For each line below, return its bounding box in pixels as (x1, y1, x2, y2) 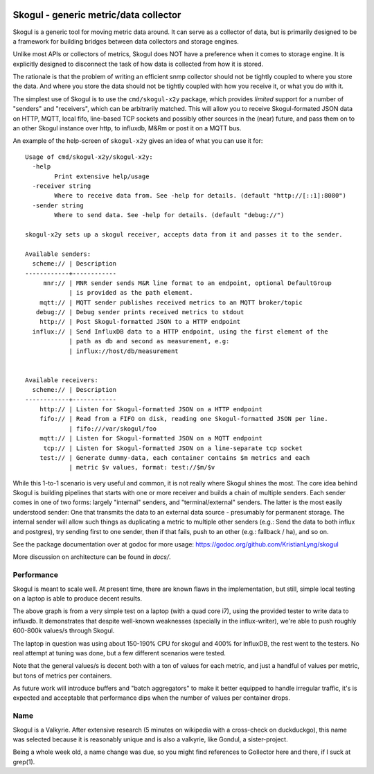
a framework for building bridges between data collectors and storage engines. (12, 37, 239, 45)
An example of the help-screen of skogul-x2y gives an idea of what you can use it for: (12, 137, 263, 145)
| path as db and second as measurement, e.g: (69, 337, 230, 345)
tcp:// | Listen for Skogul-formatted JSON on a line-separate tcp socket (43, 444, 303, 452)
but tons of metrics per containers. (12, 671, 112, 680)
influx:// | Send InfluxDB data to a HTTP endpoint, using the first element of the (32, 327, 328, 336)
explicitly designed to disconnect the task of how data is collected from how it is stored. (12, 60, 264, 68)
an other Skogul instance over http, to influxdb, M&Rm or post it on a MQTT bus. (12, 124, 242, 132)
